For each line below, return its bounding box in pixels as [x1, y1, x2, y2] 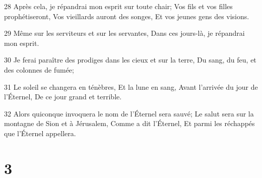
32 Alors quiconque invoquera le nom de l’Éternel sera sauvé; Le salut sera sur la [4, 108, 254, 118]
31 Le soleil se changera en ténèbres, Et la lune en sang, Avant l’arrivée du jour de [4, 81, 258, 92]
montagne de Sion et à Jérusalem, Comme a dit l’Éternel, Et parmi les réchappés [4, 118, 255, 129]
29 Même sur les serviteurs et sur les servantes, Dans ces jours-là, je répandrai [4, 28, 245, 38]
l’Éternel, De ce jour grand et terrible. [4, 91, 122, 102]
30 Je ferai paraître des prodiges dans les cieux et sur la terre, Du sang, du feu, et [4, 54, 256, 65]
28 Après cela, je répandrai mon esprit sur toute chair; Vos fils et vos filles [4, 1, 233, 11]
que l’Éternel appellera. [4, 128, 76, 138]
